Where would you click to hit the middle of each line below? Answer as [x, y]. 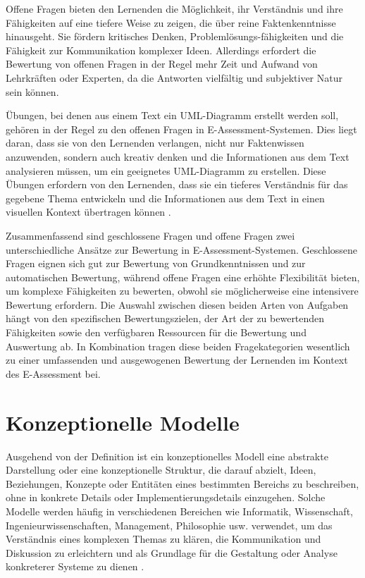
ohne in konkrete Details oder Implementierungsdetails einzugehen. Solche [166, 497]
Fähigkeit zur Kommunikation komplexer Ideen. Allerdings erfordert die [161, 50]
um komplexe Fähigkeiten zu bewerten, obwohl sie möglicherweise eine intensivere [182, 291]
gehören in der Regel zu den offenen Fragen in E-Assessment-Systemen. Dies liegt [181, 129]
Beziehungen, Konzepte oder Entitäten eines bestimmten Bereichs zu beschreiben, [182, 483]
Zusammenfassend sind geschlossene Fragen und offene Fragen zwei [150, 235]
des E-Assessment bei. [53, 373]
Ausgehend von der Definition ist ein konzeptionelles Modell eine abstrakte [167, 456]
